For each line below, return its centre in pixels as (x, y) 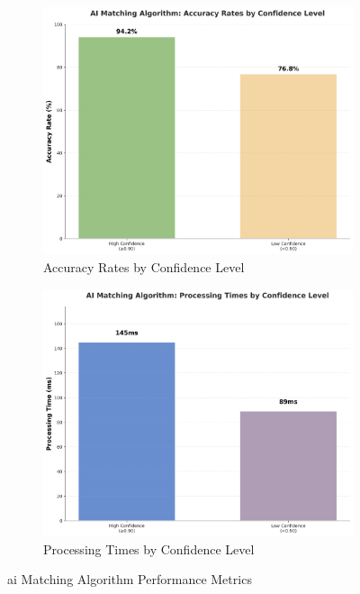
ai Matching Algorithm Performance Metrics (130, 579)
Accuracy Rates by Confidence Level (144, 267)
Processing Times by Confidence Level (149, 548)
